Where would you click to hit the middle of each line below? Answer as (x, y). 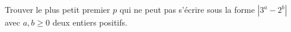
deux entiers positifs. (90, 22)
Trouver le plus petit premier (57, 9)
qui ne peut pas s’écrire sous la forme (187, 9)
